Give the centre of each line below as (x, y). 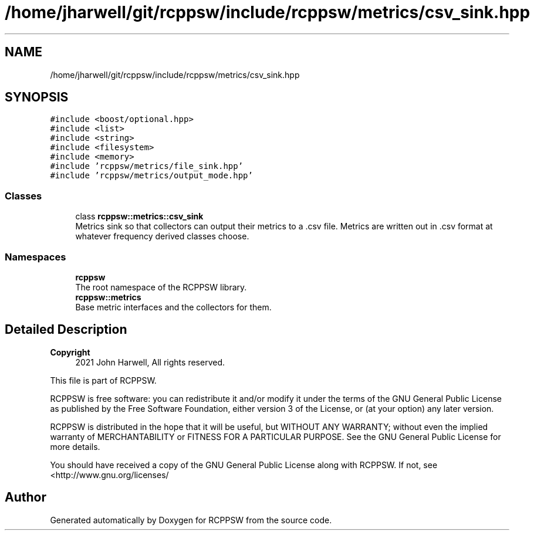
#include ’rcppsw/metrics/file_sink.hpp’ (147, 166)
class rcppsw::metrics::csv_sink (139, 216)
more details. (75, 446)
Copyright (70, 352)
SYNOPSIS (37, 97)
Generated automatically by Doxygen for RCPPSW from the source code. (191, 520)
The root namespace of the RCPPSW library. (161, 287)
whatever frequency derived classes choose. (162, 236)
